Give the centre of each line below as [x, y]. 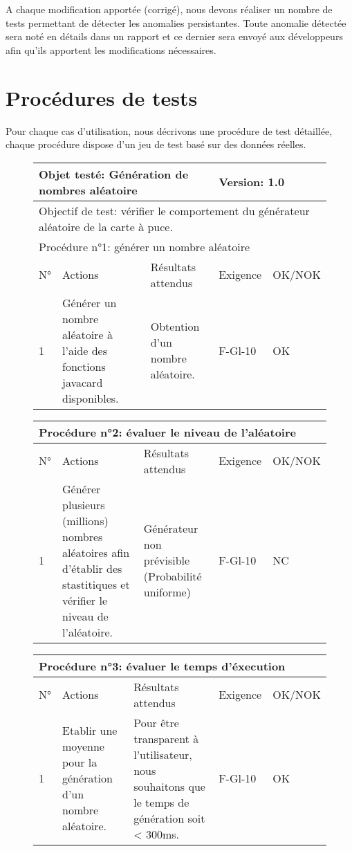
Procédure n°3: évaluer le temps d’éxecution [162, 666]
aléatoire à [87, 334]
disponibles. [91, 398]
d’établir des [92, 568]
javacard [83, 382]
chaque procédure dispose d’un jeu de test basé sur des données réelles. [156, 144]
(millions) [85, 520]
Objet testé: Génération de [114, 174]
